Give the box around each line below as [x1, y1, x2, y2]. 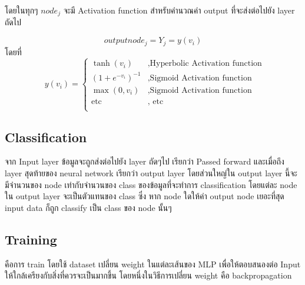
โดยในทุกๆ [5, 4, 38, 16]
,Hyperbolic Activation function [147, 59, 262, 68]
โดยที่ [5, 45, 22, 58]
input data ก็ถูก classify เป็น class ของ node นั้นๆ [5, 201, 172, 213]
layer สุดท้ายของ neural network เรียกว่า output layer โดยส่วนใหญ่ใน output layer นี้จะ [5, 167, 297, 179]
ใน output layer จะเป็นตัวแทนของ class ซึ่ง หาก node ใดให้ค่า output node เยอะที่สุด [5, 190, 284, 202]
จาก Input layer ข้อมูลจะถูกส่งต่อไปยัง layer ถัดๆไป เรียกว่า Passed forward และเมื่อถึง [5, 155, 284, 167]
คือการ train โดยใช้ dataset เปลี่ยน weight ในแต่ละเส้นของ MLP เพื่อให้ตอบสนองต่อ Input [5, 257, 301, 270]
